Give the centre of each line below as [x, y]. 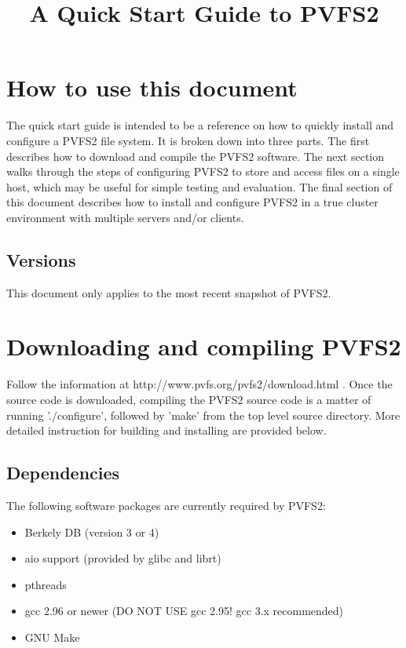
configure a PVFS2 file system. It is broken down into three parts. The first [188, 140]
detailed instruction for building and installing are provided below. [166, 430]
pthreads [46, 584]
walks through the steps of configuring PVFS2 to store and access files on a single [203, 171]
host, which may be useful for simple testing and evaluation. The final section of [199, 186]
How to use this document [152, 87]
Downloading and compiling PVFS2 [204, 346]
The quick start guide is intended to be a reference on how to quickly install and [200, 125]
